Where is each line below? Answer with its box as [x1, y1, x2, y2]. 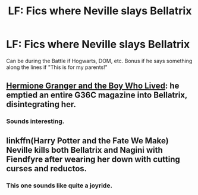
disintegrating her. [6, 99, 76, 109]
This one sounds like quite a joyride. [6, 181, 113, 190]
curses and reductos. [6, 163, 87, 174]
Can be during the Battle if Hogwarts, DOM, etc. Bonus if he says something [6, 57, 193, 64]
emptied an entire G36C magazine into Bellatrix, [6, 90, 187, 100]
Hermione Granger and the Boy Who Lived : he [6, 81, 180, 91]
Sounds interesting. [6, 117, 65, 125]
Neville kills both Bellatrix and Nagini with [6, 144, 164, 155]
